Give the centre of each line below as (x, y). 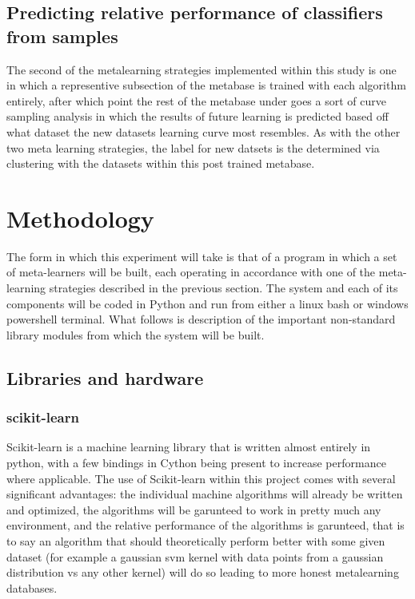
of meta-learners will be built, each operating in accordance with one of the (191, 272)
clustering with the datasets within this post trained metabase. (161, 163)
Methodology (80, 218)
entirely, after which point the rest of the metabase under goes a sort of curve (196, 100)
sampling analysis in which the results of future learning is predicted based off (198, 116)
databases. (32, 587)
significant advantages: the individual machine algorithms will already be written (205, 494)
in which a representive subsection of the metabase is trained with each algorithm (206, 85)
